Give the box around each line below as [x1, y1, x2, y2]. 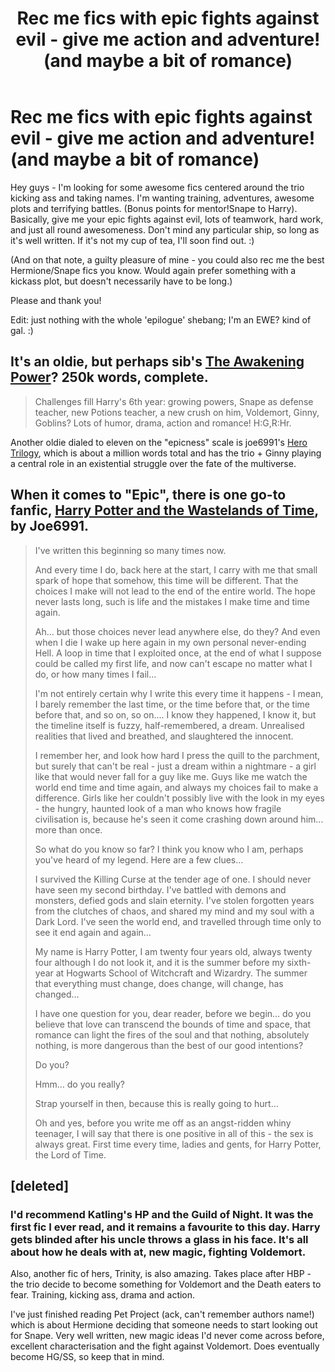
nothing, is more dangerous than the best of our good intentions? [34, 1039, 304, 1051]
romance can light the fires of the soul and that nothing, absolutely [34, 1028, 310, 1041]
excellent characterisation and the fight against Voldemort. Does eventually [10, 1340, 320, 1352]
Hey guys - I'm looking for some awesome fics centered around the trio [10, 181, 305, 193]
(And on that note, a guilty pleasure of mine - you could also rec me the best [10, 253, 325, 266]
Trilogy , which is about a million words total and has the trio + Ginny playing [10, 447, 322, 459]
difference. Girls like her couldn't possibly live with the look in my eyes [34, 792, 325, 804]
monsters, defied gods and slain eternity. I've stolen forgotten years [34, 894, 315, 906]
